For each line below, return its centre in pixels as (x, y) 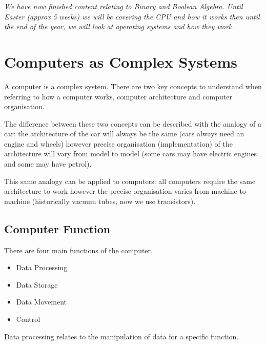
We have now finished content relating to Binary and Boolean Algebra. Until (124, 6)
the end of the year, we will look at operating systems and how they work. (119, 26)
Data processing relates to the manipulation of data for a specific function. (121, 336)
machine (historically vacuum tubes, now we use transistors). (100, 201)
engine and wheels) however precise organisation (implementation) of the (118, 143)
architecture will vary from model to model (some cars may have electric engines (131, 154)
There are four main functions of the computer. (78, 250)
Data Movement (41, 302)
